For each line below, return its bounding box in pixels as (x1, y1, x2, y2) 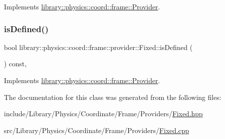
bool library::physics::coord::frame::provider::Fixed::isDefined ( (4, 42, 193, 52)
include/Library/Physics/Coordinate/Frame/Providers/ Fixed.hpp (4, 108, 203, 119)
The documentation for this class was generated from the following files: (4, 92, 222, 102)
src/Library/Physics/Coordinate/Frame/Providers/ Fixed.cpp (4, 125, 189, 135)
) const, (4, 58, 27, 69)
